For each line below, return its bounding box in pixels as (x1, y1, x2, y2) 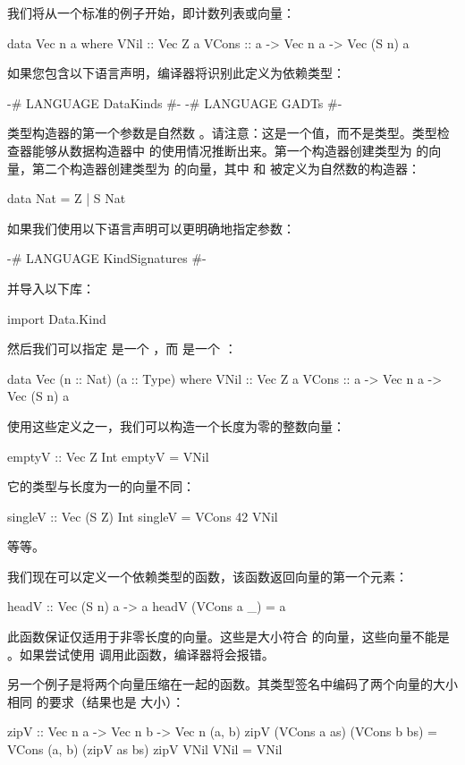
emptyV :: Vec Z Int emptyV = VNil (7, 446, 209, 465)
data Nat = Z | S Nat (7, 189, 126, 208)
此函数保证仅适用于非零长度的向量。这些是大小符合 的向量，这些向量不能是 (7, 627, 450, 646)
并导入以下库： (7, 278, 95, 297)
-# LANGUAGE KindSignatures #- (7, 249, 207, 268)
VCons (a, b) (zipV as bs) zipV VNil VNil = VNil (7, 740, 283, 759)
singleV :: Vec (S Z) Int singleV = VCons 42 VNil (7, 506, 278, 525)
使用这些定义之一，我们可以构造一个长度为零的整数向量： (7, 416, 345, 435)
